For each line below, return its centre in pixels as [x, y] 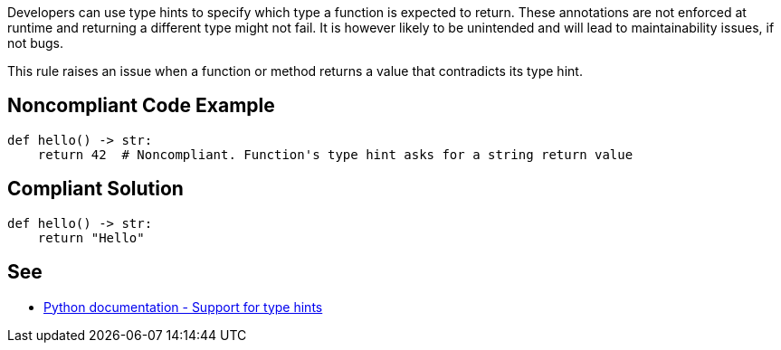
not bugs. [36, 43]
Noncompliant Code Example [141, 106]
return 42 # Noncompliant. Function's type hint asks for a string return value [335, 154]
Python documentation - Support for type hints [183, 307]
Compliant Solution [95, 189]
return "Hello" [91, 237]
